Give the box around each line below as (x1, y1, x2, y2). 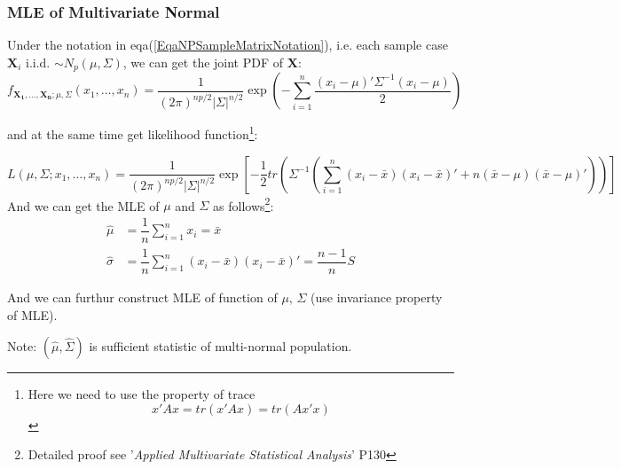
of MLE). (7, 305, 58, 324)
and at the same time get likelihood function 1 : (7, 122, 258, 143)
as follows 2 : (213, 193, 274, 215)
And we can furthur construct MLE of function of (7, 287, 278, 306)
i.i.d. (26, 52, 51, 71)
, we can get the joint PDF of (122, 52, 284, 71)
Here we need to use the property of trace (28, 385, 255, 403)
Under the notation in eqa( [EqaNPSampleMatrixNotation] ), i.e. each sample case (7, 35, 448, 54)
